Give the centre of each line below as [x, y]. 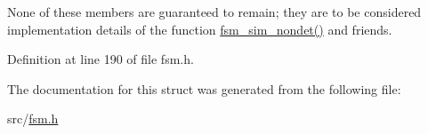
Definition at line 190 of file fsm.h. [101, 59]
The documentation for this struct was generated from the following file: [204, 88]
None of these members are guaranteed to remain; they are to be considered [214, 12]
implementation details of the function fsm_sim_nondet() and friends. [200, 29]
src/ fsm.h [33, 118]
